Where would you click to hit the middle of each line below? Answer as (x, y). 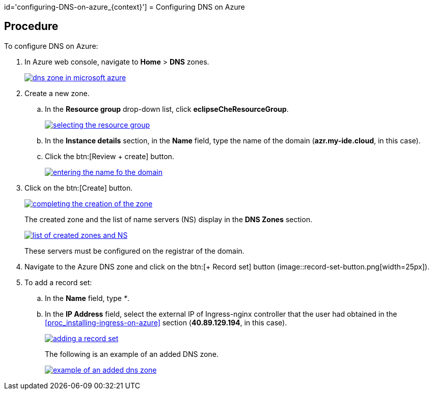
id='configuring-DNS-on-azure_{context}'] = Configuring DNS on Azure (125, 7)
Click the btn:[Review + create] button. (110, 156)
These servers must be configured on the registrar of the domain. (134, 251)
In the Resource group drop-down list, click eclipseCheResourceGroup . (167, 109)
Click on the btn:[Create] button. (79, 188)
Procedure (31, 26)
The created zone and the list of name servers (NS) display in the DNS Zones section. (168, 219)
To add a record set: (58, 282)
